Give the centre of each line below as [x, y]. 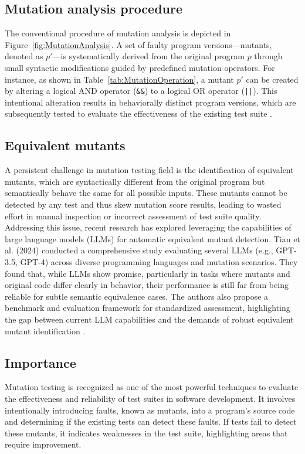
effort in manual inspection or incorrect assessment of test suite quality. [133, 216]
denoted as [24, 56]
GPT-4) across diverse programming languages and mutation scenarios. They [159, 261]
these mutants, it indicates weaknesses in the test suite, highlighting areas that [146, 433]
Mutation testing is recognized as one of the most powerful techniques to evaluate [152, 387]
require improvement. [43, 444]
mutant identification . [45, 331]
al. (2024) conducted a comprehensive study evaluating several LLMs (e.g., [139, 250]
